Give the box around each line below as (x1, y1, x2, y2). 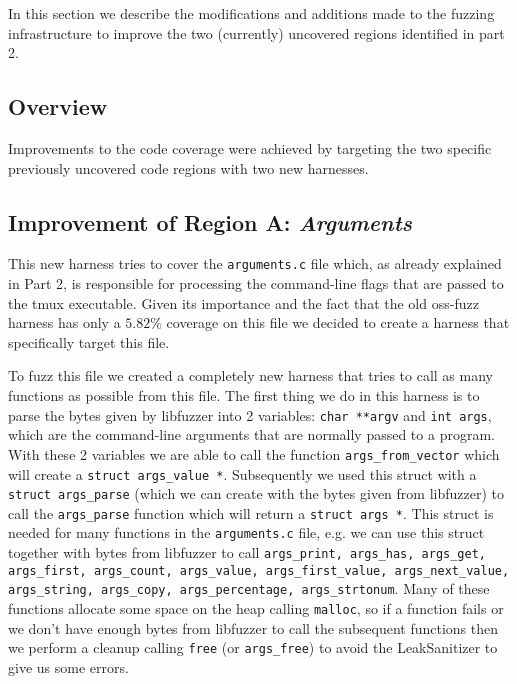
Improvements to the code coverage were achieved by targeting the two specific (8, 137, 492, 158)
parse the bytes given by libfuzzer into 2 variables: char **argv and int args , (8, 404, 492, 425)
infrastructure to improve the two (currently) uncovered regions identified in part (8, 22, 505, 43)
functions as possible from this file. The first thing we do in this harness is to (8, 385, 480, 405)
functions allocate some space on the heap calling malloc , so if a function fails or (8, 598, 504, 619)
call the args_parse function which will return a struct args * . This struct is (8, 502, 494, 523)
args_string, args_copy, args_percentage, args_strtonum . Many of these (8, 578, 490, 599)
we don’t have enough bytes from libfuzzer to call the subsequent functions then (8, 617, 498, 638)
